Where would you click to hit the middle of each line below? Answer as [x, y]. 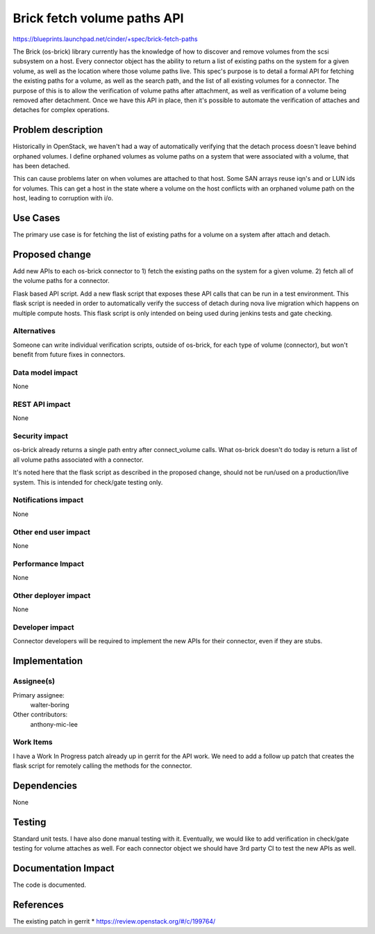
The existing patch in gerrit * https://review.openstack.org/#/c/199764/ [114, 921]
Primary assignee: [39, 695]
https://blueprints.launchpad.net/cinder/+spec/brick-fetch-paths [105, 39]
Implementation [48, 661]
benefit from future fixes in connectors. [69, 355]
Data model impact [45, 372]
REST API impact [42, 404]
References [38, 905]
